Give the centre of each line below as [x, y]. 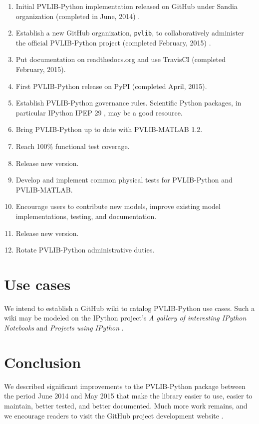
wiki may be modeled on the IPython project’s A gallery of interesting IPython [125, 318]
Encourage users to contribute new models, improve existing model [118, 206]
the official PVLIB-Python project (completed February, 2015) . [113, 42]
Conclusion [43, 362]
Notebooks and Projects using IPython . [64, 328]
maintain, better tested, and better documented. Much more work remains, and [126, 405]
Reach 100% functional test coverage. [73, 146]
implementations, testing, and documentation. [86, 216]
